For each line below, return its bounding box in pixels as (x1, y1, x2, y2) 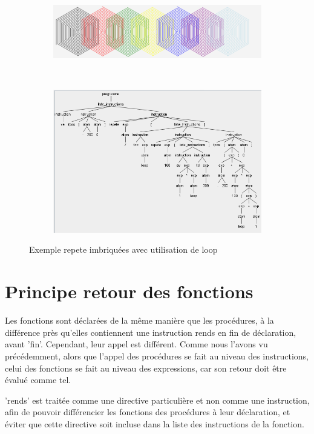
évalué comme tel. (5, 373, 71, 386)
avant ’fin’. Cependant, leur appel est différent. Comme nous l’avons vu (5, 338, 268, 350)
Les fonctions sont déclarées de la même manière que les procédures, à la (5, 314, 274, 327)
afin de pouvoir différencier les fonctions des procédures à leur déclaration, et (5, 406, 290, 418)
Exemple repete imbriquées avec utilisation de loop (29, 243, 218, 256)
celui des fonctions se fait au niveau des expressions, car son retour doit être (5, 361, 287, 374)
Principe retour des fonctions (5, 279, 253, 304)
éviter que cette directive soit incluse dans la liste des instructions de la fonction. (5, 417, 304, 430)
